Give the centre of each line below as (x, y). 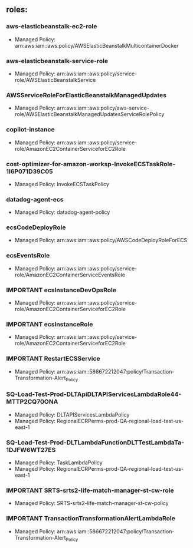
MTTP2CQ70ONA (32, 402)
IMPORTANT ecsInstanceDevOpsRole (61, 290)
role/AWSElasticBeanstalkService (55, 80)
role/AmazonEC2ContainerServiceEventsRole (70, 275)
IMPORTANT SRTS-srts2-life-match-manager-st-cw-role (90, 490)
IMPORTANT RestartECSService (53, 359)
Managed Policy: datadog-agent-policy (62, 212)
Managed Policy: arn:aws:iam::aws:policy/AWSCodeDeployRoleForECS (101, 240)
